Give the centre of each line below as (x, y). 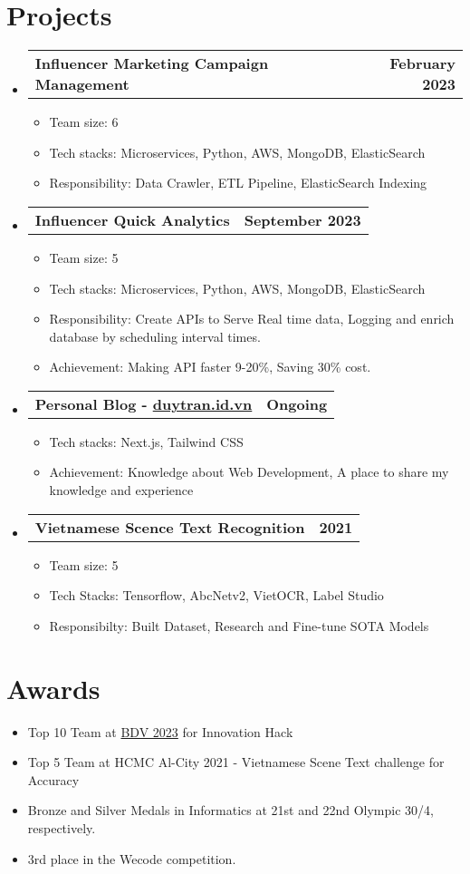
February (422, 63)
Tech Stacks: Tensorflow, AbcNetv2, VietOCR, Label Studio (216, 595)
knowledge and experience (121, 490)
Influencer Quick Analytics (132, 219)
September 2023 (302, 219)
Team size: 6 (84, 122)
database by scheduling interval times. (155, 336)
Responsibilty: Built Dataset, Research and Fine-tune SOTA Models (239, 625)
